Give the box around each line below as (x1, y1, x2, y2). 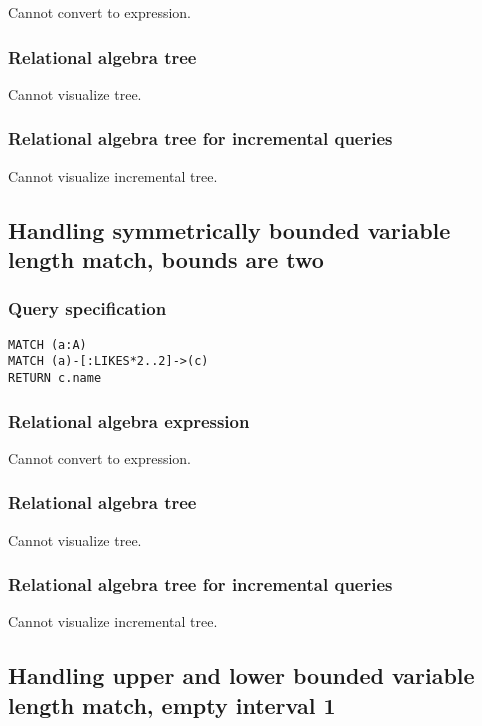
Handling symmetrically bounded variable (8, 214, 451, 245)
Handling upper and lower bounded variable (8, 660, 475, 691)
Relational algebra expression (8, 408, 250, 433)
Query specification (8, 296, 167, 321)
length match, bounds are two (8, 244, 324, 274)
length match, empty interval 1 (8, 689, 336, 720)
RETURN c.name (8, 370, 102, 385)
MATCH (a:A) (8, 337, 87, 352)
